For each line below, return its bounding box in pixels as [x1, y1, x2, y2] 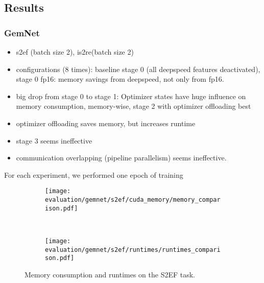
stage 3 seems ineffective [16, 135, 92, 146]
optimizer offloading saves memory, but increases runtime [16, 117, 196, 128]
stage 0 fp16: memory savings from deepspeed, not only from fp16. [16, 74, 224, 84]
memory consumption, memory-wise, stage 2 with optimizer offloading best [16, 101, 251, 111]
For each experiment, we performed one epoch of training [4, 169, 183, 180]
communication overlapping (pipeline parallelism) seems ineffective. [16, 152, 227, 163]
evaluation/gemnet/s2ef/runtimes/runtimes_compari [45, 246, 221, 253]
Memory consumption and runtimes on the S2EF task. [25, 269, 195, 279]
